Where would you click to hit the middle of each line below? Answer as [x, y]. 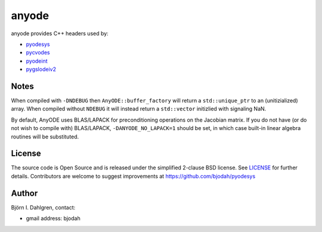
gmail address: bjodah [53, 218]
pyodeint [37, 61]
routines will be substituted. [45, 137]
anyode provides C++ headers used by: [60, 33]
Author [24, 193]
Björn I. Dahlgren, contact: [43, 207]
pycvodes [38, 52]
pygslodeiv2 [41, 69]
